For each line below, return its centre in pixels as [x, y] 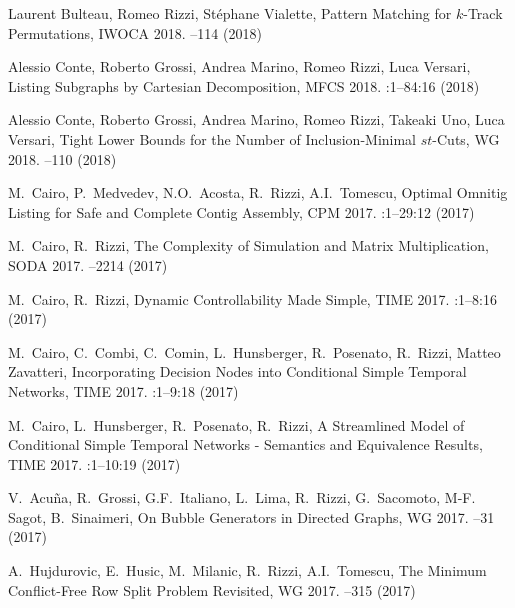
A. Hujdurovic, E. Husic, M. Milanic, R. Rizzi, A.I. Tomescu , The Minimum [247, 570]
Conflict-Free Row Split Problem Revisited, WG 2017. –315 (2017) [212, 589]
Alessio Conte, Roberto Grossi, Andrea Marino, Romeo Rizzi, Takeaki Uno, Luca [256, 119]
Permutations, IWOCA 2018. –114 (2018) [135, 32]
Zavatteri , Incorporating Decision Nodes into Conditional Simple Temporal [237, 371]
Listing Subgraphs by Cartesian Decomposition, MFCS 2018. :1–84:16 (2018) [244, 85]
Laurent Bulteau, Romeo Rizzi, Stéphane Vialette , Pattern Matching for [230, 13]
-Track [483, 13]
